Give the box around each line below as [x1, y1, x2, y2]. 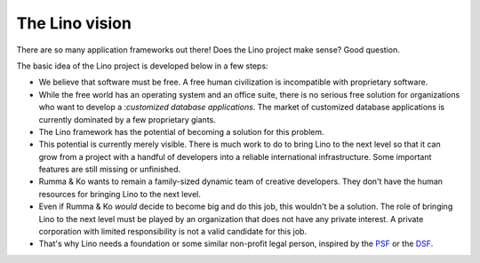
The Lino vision [16, 13, 132, 33]
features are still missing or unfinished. [38, 164, 181, 175]
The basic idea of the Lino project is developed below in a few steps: [16, 60, 268, 71]
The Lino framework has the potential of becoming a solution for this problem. [38, 126, 324, 137]
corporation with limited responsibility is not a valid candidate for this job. [38, 227, 307, 237]
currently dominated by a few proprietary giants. [38, 114, 217, 124]
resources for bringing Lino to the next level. [38, 188, 202, 199]
